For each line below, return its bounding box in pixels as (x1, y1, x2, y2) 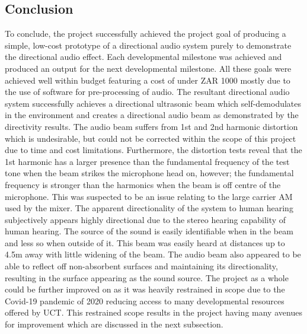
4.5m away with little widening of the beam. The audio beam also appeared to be (5, 248, 301, 260)
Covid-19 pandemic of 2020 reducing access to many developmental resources (5, 294, 284, 307)
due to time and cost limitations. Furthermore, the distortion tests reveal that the (5, 144, 302, 156)
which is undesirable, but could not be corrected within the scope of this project (5, 132, 296, 144)
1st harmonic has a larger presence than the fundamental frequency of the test (5, 155, 290, 167)
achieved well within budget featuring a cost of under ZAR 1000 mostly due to (5, 74, 290, 86)
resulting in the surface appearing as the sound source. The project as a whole (5, 271, 289, 284)
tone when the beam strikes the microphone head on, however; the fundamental (5, 167, 294, 179)
